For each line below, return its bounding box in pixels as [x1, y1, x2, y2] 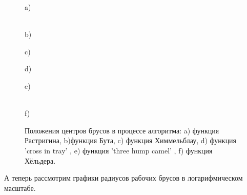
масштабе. [4, 182, 36, 193]
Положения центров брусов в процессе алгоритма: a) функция [25, 125, 219, 135]
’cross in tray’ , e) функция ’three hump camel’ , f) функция [25, 145, 213, 155]
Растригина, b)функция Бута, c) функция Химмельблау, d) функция [25, 135, 237, 146]
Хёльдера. [25, 155, 56, 166]
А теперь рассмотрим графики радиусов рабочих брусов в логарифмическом [4, 172, 243, 183]
